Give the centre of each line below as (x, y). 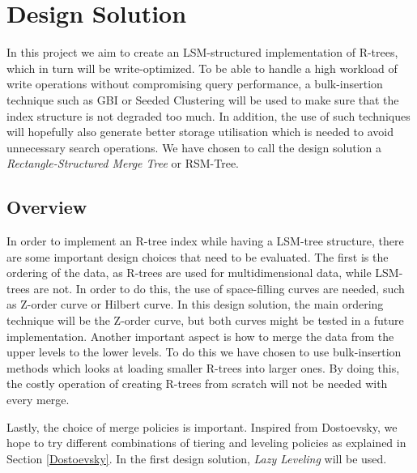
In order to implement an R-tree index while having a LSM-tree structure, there (205, 241)
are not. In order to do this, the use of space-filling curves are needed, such (219, 288)
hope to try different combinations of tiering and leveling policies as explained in (206, 443)
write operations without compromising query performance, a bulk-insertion (195, 84)
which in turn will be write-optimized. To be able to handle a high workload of (202, 68)
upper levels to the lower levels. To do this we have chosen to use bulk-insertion (204, 352)
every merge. (38, 400)
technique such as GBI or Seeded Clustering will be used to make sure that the (203, 99)
